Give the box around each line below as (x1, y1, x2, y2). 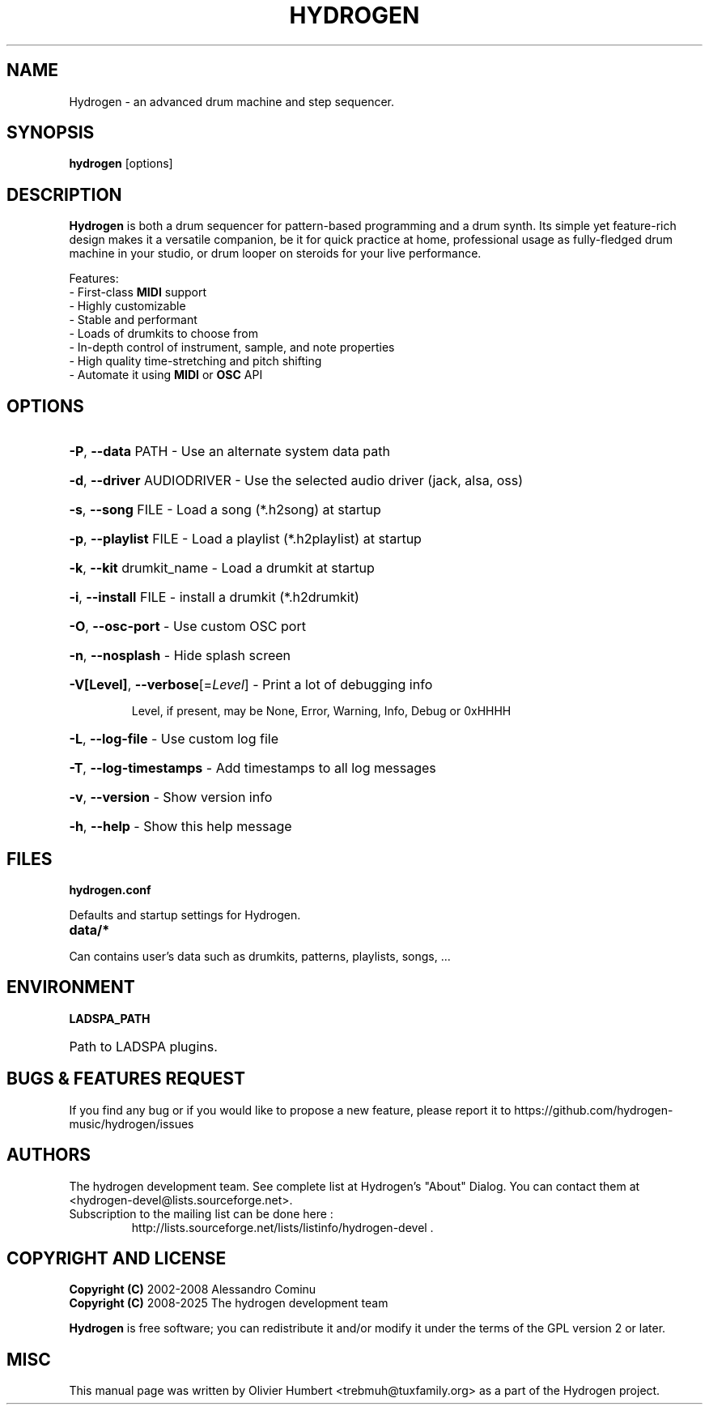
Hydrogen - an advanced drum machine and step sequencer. (69, 94, 395, 109)
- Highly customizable (69, 299, 186, 313)
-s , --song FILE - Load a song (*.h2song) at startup (69, 501, 381, 518)
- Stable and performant (69, 313, 197, 327)
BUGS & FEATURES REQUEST (6, 1068, 245, 1089)
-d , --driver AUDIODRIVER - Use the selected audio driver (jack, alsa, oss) (69, 472, 524, 489)
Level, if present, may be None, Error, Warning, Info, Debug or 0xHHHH (131, 704, 512, 718)
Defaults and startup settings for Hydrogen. (69, 907, 301, 922)
